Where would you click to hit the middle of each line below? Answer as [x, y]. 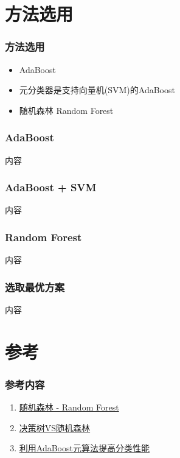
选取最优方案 [35, 287]
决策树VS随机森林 [55, 427]
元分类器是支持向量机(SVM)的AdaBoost [97, 90]
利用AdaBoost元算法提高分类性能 [84, 448]
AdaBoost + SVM [51, 187]
